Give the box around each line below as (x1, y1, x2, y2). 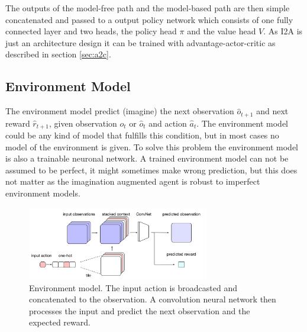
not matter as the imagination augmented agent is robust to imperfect (5, 175, 260, 188)
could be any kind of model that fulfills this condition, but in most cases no (5, 129, 279, 141)
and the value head (187, 25, 256, 37)
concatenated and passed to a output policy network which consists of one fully (5, 13, 293, 25)
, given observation (49, 117, 117, 129)
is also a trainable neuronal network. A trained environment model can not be (5, 152, 289, 165)
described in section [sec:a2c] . (5, 48, 111, 60)
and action (148, 117, 187, 129)
